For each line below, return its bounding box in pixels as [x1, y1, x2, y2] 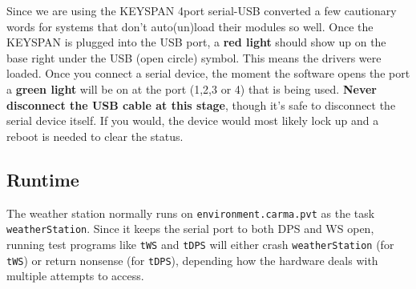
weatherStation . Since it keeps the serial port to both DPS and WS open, [6, 220, 374, 237]
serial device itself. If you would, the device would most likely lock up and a [6, 112, 379, 129]
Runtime [6, 167, 79, 191]
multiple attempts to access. [6, 267, 144, 284]
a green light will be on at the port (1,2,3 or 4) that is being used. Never [6, 80, 377, 97]
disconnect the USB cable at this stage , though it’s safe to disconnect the [6, 96, 396, 113]
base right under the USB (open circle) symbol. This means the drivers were [6, 49, 382, 66]
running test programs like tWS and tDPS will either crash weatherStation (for [6, 235, 394, 252]
